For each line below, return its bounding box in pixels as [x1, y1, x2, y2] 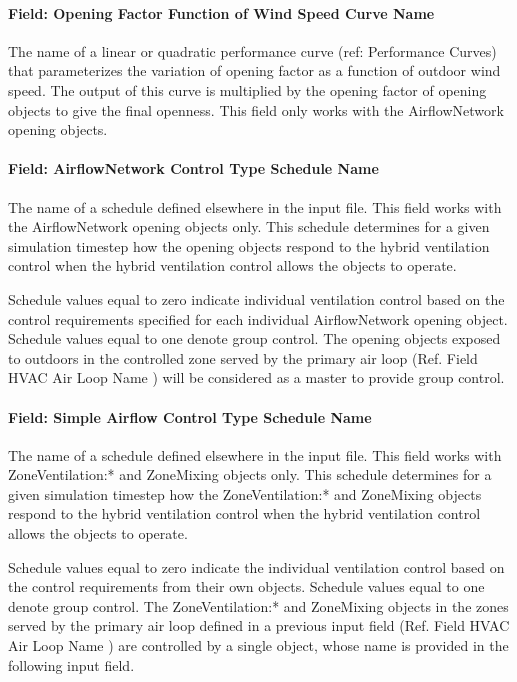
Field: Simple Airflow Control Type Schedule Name [8, 406, 372, 427]
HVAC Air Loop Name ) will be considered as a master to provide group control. [8, 367, 505, 388]
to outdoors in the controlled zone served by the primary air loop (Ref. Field [8, 347, 478, 368]
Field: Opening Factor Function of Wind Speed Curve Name [8, 2, 435, 23]
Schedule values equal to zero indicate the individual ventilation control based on [8, 556, 505, 577]
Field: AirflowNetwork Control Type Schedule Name [8, 158, 379, 179]
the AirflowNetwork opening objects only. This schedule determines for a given [8, 216, 490, 237]
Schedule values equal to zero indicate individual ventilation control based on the [8, 288, 505, 309]
